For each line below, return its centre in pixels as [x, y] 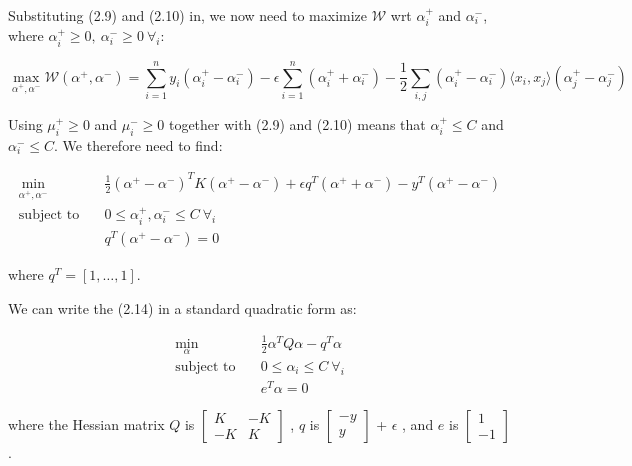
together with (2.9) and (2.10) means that [297, 123]
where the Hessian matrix [86, 423]
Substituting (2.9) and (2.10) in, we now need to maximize [188, 15]
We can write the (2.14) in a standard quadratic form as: [182, 307]
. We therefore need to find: [138, 144]
